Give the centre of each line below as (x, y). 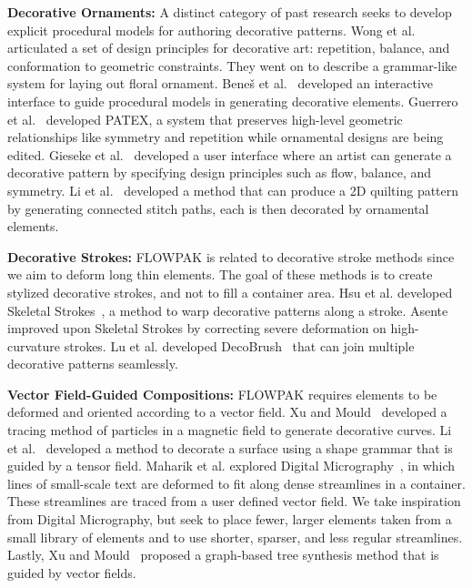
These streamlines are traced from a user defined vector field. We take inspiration (234, 501)
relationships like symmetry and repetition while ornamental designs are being (226, 137)
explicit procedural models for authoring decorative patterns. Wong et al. (211, 30)
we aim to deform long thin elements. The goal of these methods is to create (220, 274)
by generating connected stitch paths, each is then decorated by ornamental (218, 208)
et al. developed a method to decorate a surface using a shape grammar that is (230, 447)
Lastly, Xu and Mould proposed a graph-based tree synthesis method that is (223, 555)
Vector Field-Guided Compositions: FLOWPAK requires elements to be (222, 394)
